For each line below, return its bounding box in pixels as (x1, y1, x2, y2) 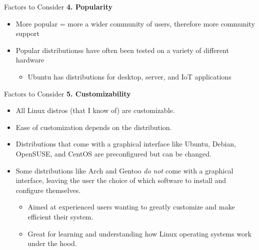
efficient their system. (27, 211, 93, 221)
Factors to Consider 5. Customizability (4, 88, 131, 98)
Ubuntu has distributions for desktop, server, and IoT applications (27, 71, 231, 81)
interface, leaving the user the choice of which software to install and (15, 175, 226, 185)
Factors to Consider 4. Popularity (4, 1, 112, 11)
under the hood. (27, 238, 77, 248)
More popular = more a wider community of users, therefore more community (15, 18, 255, 28)
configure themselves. (15, 184, 81, 195)
